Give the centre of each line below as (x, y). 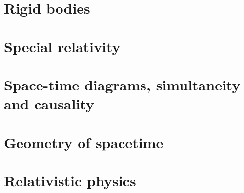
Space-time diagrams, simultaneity (122, 84)
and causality (49, 104)
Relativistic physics (70, 180)
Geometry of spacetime (84, 142)
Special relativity (62, 46)
